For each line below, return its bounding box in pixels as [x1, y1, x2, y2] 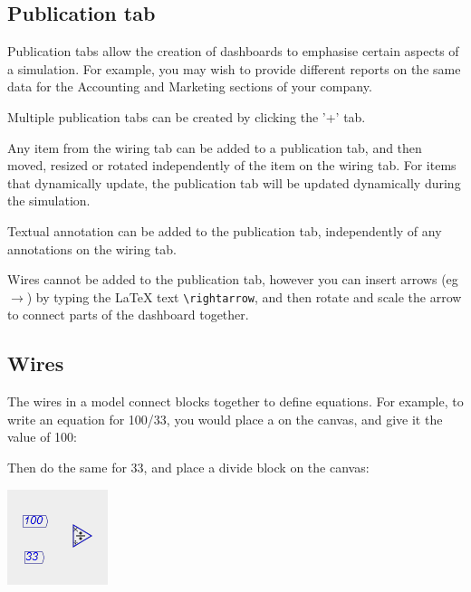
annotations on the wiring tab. [7, 239, 177, 258]
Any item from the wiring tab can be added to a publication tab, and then [7, 138, 422, 157]
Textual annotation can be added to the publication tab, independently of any [7, 221, 442, 240]
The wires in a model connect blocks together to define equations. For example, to [7, 392, 464, 411]
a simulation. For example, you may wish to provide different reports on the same [7, 59, 461, 78]
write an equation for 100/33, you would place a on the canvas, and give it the [7, 409, 443, 428]
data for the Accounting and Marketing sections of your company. [7, 77, 372, 96]
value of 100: [7, 427, 77, 446]
